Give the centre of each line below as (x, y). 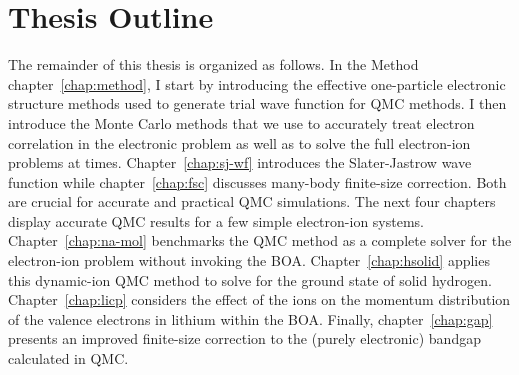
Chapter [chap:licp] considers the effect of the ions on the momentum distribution (259, 299)
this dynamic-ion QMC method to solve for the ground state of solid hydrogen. (250, 279)
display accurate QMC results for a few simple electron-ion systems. (216, 220)
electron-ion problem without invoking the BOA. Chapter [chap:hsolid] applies (249, 260)
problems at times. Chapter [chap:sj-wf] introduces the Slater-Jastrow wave (240, 162)
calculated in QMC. (68, 358)
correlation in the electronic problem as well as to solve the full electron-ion (239, 142)
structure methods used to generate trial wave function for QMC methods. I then (257, 103)
